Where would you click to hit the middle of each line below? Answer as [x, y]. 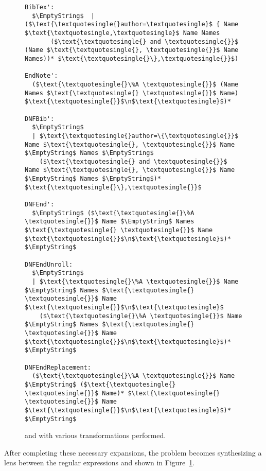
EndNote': [41, 76]
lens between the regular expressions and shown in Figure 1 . [100, 463]
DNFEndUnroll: [49, 264]
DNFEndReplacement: [58, 367]
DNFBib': [40, 119]
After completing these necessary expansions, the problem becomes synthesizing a [133, 452]
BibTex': [40, 7]
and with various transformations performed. [95, 435]
